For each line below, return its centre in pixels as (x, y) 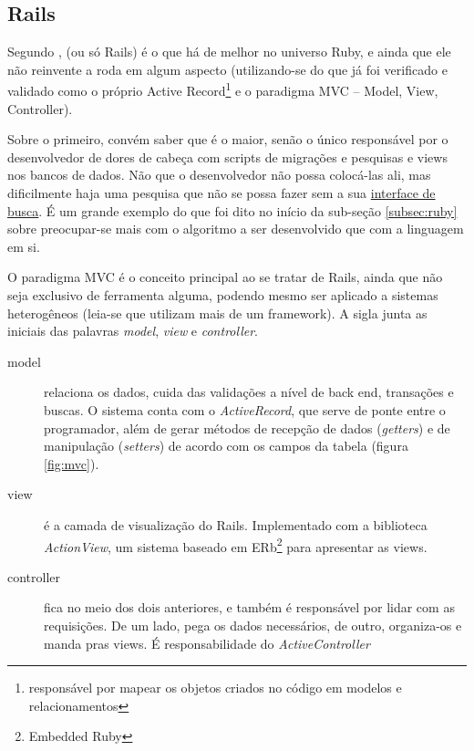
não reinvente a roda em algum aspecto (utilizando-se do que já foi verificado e (227, 69)
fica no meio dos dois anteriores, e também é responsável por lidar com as (249, 607)
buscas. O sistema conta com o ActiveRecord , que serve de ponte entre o (245, 409)
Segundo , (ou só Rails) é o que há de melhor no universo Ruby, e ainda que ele (229, 52)
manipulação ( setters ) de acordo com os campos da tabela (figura (226, 446)
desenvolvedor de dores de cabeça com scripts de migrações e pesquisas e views (227, 156)
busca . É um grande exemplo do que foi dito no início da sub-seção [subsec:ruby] (232, 210)
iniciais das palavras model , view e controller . (133, 331)
